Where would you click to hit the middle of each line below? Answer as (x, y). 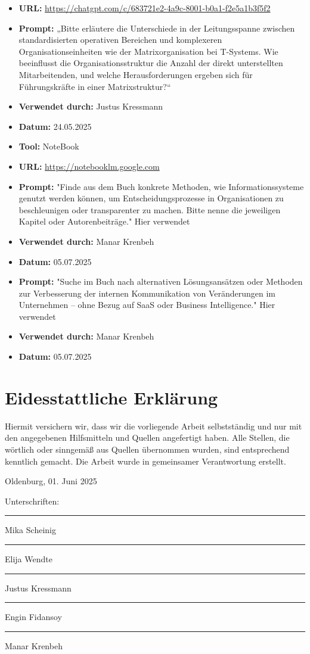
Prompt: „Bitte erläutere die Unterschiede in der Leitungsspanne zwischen (157, 28)
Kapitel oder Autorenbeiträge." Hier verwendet (104, 221)
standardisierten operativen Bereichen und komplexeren (120, 40)
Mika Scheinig (30, 530)
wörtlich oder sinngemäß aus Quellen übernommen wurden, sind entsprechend (147, 449)
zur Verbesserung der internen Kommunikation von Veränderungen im (147, 293)
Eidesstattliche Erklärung (111, 397)
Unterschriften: (32, 501)
